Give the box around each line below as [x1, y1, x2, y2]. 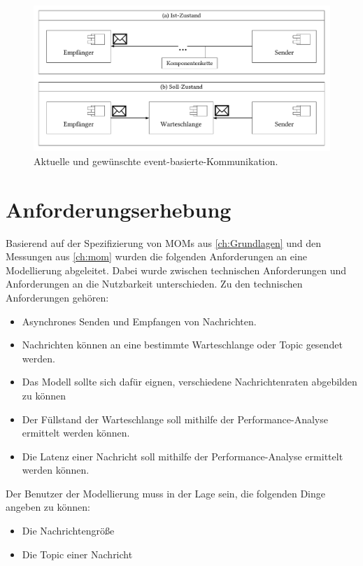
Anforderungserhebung [6, 194, 232, 223]
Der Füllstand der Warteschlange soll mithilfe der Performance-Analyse [22, 411, 328, 426]
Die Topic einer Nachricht [22, 546, 133, 561]
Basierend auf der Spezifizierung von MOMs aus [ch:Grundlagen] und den [6, 235, 322, 250]
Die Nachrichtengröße [22, 523, 115, 538]
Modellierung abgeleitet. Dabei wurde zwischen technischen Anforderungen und [6, 262, 347, 277]
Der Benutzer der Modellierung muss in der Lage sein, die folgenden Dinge [6, 486, 325, 500]
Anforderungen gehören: [6, 290, 109, 304]
